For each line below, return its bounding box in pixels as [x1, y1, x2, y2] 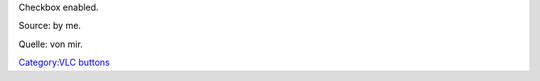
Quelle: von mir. [18, 38, 84, 50]
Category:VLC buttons [18, 56, 110, 69]
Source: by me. [18, 20, 82, 32]
